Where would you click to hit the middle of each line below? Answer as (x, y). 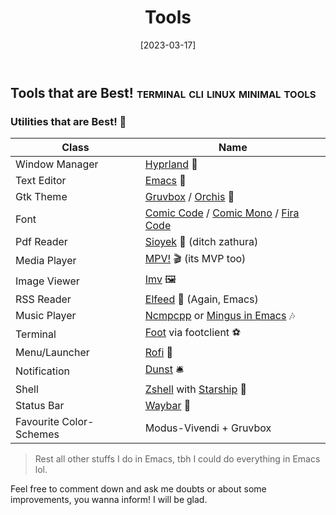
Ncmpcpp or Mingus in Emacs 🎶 (220, 316)
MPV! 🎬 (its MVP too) (195, 259)
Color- (78, 422)
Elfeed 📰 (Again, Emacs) (201, 299)
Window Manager (57, 164)
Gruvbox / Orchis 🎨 (189, 197)
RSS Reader (43, 299)
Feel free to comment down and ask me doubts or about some (138, 489)
